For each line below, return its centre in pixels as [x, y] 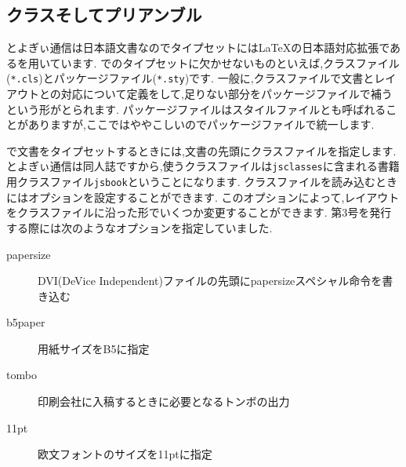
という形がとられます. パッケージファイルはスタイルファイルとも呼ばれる [196, 109]
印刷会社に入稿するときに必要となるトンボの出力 [164, 401]
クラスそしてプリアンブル [104, 15]
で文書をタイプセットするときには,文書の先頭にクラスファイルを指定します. [201, 150]
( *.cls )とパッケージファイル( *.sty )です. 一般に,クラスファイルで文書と [190, 78]
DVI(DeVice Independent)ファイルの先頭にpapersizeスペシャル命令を [210, 281]
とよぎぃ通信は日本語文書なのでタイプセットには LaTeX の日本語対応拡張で [198, 47]
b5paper [26, 322]
